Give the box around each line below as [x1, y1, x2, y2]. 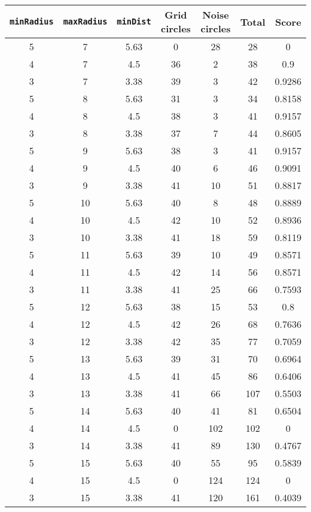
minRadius [10, 17, 54, 26]
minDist [117, 17, 151, 26]
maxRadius [63, 17, 108, 26]
